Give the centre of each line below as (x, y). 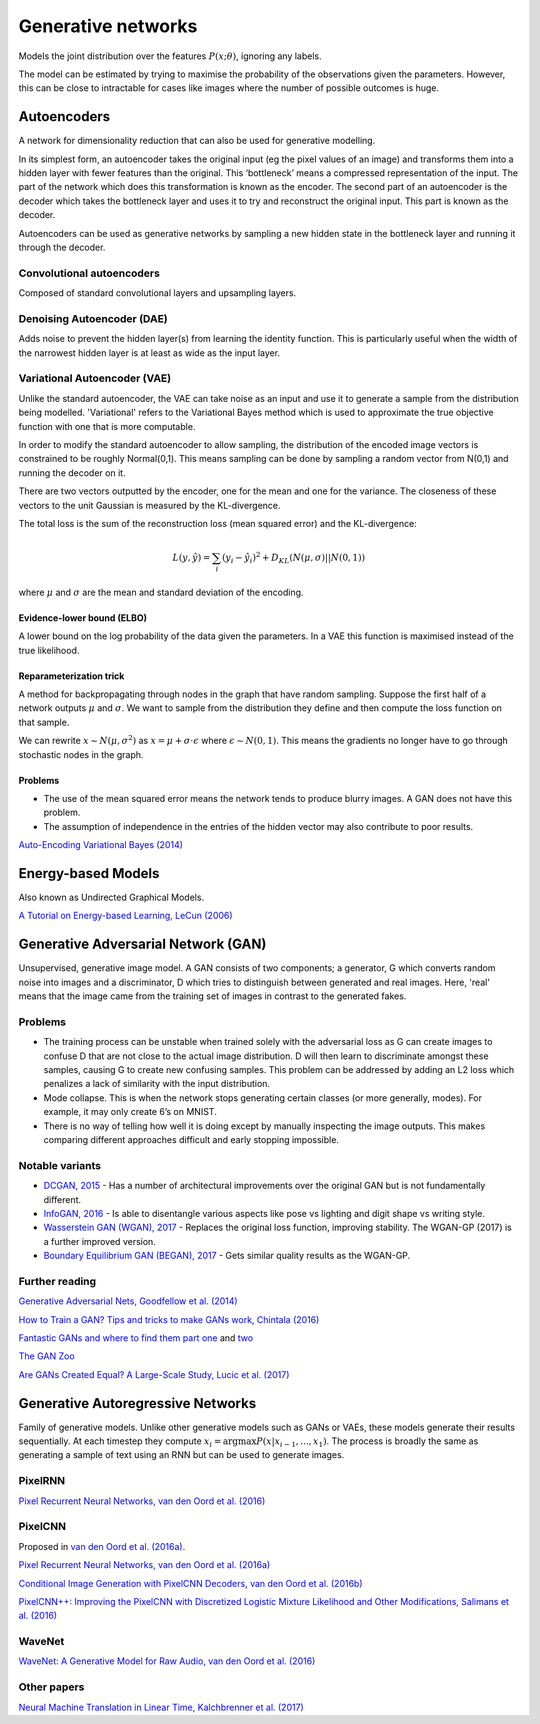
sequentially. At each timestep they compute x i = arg (128, 1442)
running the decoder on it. (72, 472)
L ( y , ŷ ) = (191, 558)
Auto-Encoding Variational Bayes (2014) (101, 845)
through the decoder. (62, 247)
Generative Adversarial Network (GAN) (142, 944)
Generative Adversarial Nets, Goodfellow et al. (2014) (128, 1301)
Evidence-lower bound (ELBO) (82, 617)
